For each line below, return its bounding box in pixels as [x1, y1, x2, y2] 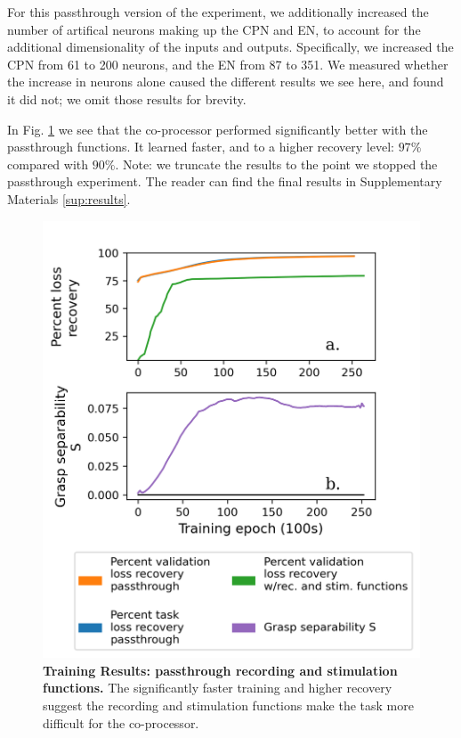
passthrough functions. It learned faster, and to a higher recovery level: [7, 137, 394, 156]
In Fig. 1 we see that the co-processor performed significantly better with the [7, 119, 428, 138]
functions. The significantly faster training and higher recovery [43, 678, 392, 697]
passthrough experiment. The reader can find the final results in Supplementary [7, 172, 442, 191]
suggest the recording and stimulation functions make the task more [43, 695, 414, 714]
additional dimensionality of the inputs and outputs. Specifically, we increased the [7, 37, 454, 56]
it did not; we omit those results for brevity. [7, 89, 247, 108]
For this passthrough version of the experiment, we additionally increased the [7, 3, 429, 20]
